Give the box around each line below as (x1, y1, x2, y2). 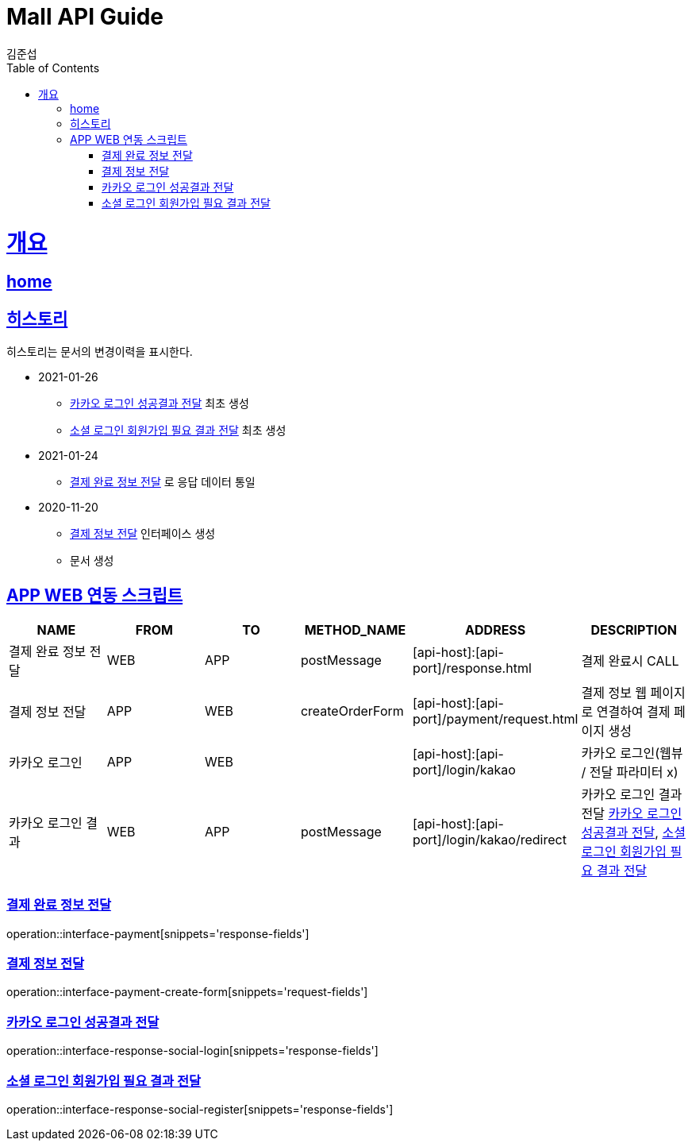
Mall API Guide (6, 3, 164, 30)
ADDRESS (465, 621, 526, 638)
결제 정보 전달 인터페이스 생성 (70, 527, 216, 541)
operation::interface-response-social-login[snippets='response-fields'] (6, 1044, 379, 1058)
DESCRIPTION (590, 621, 678, 638)
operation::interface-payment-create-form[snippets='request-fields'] (6, 985, 368, 999)
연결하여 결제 (596, 703, 671, 720)
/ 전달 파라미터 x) (581, 763, 679, 780)
